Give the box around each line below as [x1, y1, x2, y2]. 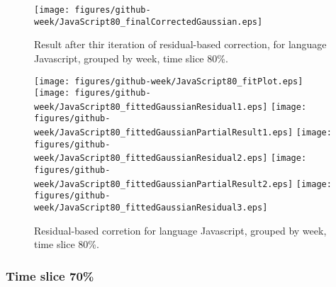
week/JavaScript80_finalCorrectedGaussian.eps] [34, 16, 263, 27]
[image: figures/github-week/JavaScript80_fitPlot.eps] [34, 76, 303, 86]
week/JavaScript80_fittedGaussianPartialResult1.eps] [34, 128, 293, 138]
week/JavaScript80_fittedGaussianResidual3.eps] [34, 203, 268, 213]
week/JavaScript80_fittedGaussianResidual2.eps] [34, 153, 268, 164]
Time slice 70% [6, 266, 94, 284]
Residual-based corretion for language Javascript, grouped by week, [34, 223, 327, 237]
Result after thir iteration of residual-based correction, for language [34, 37, 327, 52]
